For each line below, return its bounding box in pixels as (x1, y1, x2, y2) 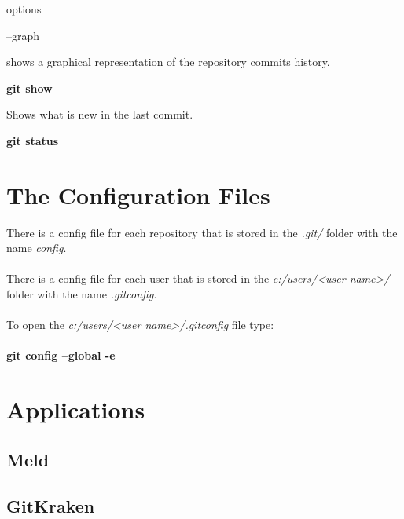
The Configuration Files (6, 178, 270, 210)
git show (6, 79, 53, 96)
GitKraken (6, 493, 95, 517)
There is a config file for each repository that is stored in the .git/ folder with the (6, 224, 398, 240)
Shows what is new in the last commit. (6, 106, 193, 122)
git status (6, 132, 59, 148)
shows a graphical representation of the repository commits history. (6, 53, 330, 70)
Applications (6, 393, 145, 426)
